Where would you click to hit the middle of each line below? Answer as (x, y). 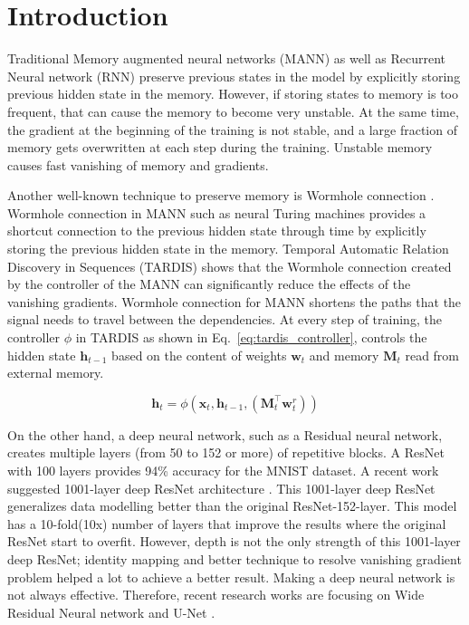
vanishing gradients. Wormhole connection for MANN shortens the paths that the (234, 301)
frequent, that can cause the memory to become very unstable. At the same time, (233, 111)
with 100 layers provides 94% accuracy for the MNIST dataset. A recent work (223, 470)
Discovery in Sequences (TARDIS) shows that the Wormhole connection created (230, 266)
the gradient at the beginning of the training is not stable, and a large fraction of (232, 129)
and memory (344, 355)
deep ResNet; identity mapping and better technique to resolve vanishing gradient (234, 558)
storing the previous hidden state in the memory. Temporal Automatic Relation (228, 249)
